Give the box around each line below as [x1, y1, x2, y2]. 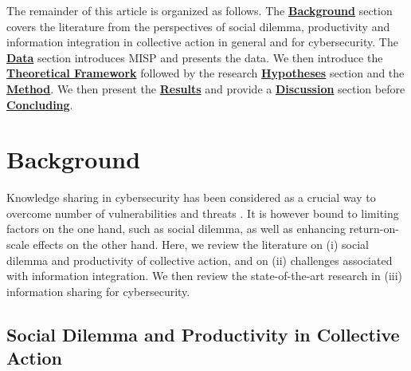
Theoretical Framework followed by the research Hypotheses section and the [6, 65, 405, 81]
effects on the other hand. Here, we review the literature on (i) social [33, 236, 369, 253]
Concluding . [6, 96, 73, 112]
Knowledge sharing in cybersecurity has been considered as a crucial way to [6, 189, 376, 206]
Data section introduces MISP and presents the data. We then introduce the [6, 49, 383, 65]
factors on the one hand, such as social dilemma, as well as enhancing [6, 220, 346, 237]
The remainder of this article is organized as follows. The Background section [6, 2, 393, 18]
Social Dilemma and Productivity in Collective [6, 322, 400, 346]
